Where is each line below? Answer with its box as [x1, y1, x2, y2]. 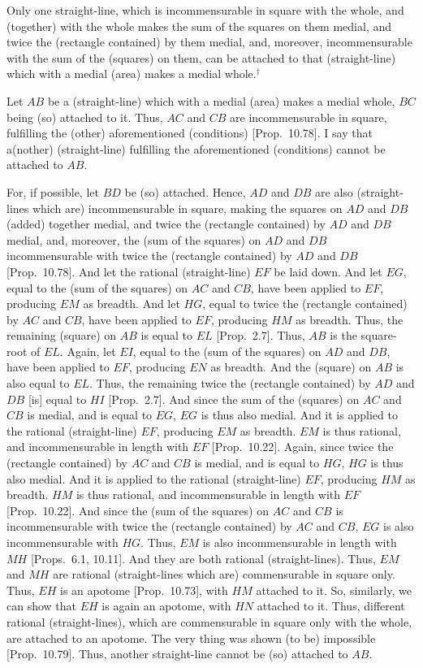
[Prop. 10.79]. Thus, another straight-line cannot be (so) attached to [6, 645, 348, 662]
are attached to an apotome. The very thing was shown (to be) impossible [6, 629, 376, 646]
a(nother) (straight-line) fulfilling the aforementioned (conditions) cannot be [6, 140, 386, 157]
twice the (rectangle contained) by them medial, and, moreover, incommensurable [6, 33, 412, 50]
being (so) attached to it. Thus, [6, 108, 163, 125]
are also [315, 183, 353, 200]
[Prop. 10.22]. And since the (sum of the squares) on [6, 501, 269, 518]
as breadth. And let [83, 295, 180, 312]
